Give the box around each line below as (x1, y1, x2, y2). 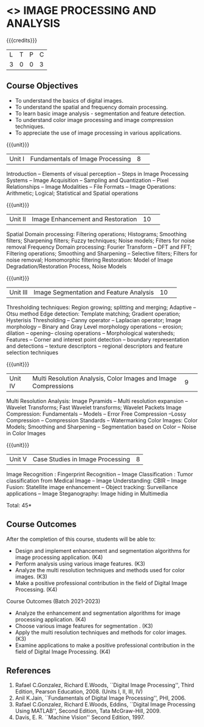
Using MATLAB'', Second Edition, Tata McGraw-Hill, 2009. (15, 708, 161, 715)
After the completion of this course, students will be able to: (6, 535, 156, 543)
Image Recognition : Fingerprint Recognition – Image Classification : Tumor (6, 470, 193, 478)
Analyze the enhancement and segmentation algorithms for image (15, 609, 181, 617)
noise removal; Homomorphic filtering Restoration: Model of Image (6, 256, 173, 263)
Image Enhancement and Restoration (32, 215, 138, 223)
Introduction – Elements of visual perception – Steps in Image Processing (6, 170, 189, 177)
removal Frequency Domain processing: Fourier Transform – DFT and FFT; (6, 243, 192, 251)
